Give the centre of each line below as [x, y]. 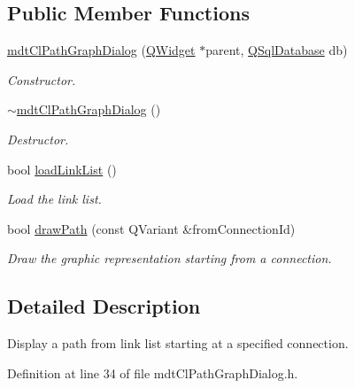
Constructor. [42, 79]
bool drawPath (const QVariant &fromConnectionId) [151, 228]
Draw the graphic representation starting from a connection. [170, 258]
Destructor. [38, 139]
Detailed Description [104, 306]
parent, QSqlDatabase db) [277, 50]
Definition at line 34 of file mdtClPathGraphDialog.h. [153, 372]
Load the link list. [54, 199]
